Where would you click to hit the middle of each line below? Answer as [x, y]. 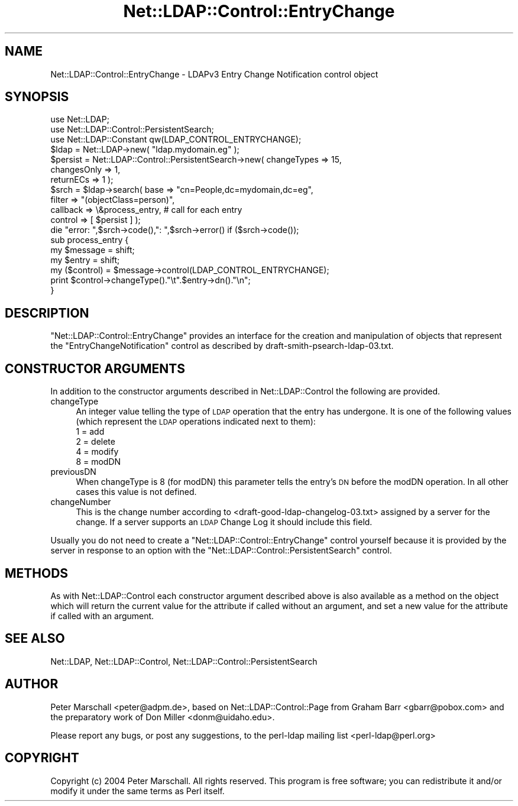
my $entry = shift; [85, 260]
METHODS [37, 573]
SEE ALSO [35, 639]
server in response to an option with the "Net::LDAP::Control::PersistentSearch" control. [221, 551]
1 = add [90, 432]
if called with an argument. [102, 616]
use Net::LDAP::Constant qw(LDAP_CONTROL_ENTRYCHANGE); [176, 140]
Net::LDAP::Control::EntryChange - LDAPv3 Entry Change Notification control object [214, 74]
